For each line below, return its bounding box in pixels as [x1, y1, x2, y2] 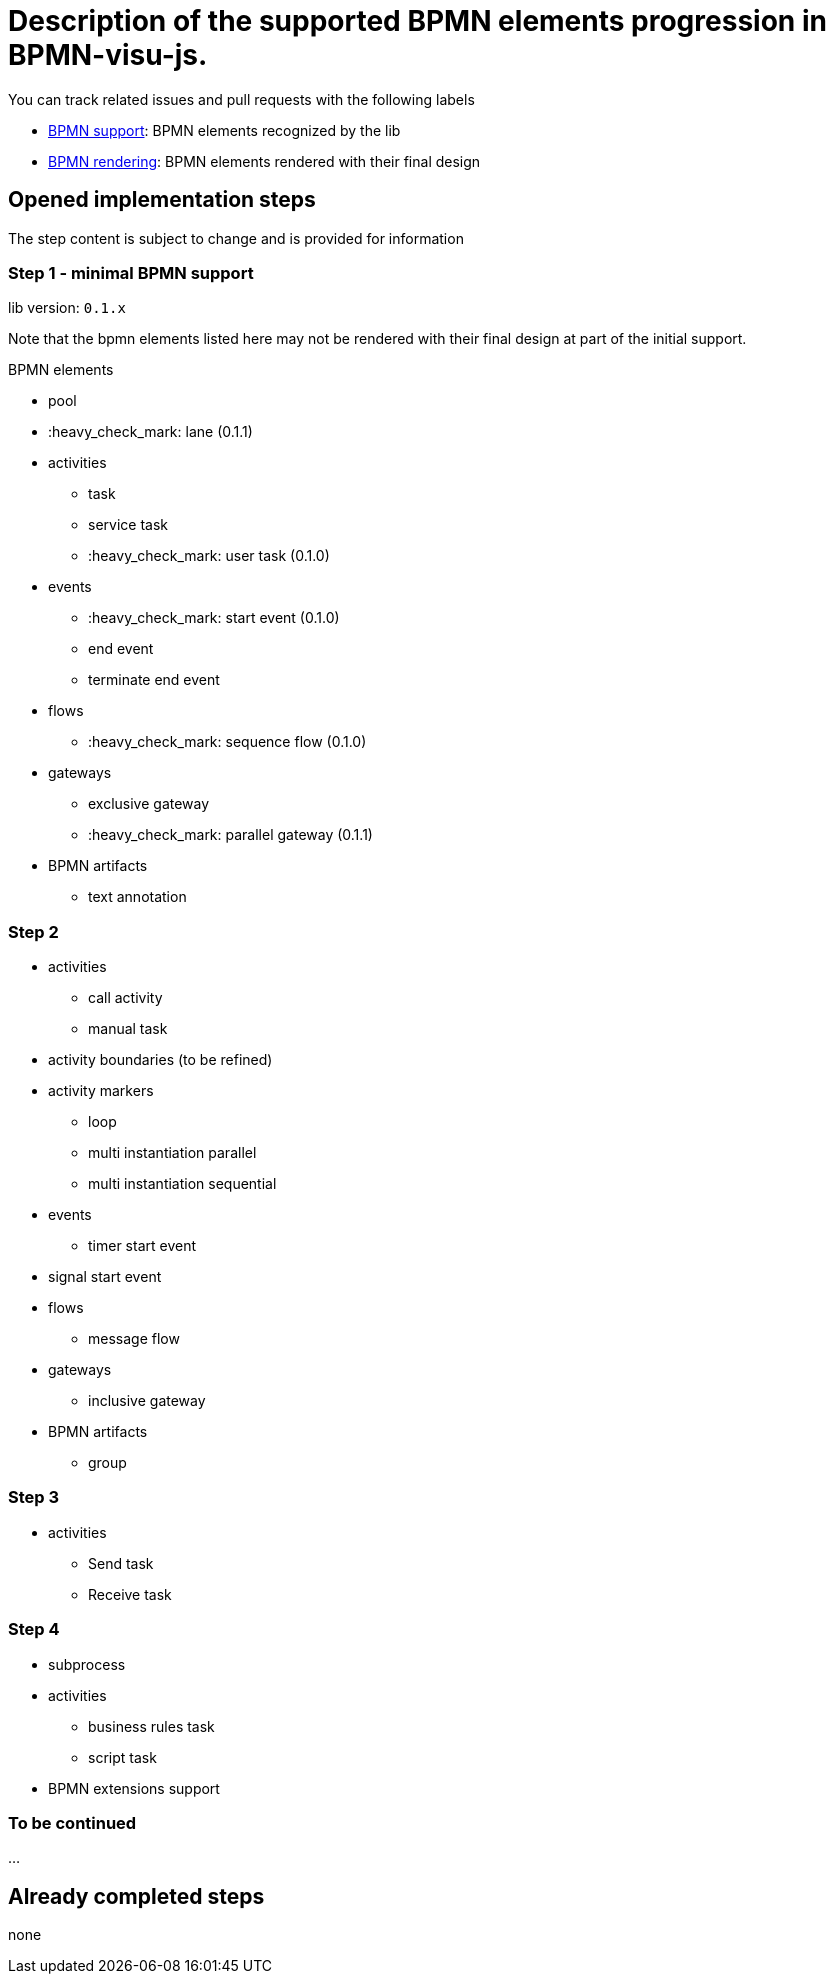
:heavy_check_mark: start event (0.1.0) [88, 609, 340, 627]
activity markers [48, 1082, 154, 1100]
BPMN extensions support [48, 1779, 220, 1797]
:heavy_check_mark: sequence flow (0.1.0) [88, 733, 367, 751]
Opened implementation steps [8, 187, 316, 213]
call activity [88, 989, 163, 1007]
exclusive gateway [88, 795, 210, 813]
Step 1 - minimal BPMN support [8, 262, 254, 283]
